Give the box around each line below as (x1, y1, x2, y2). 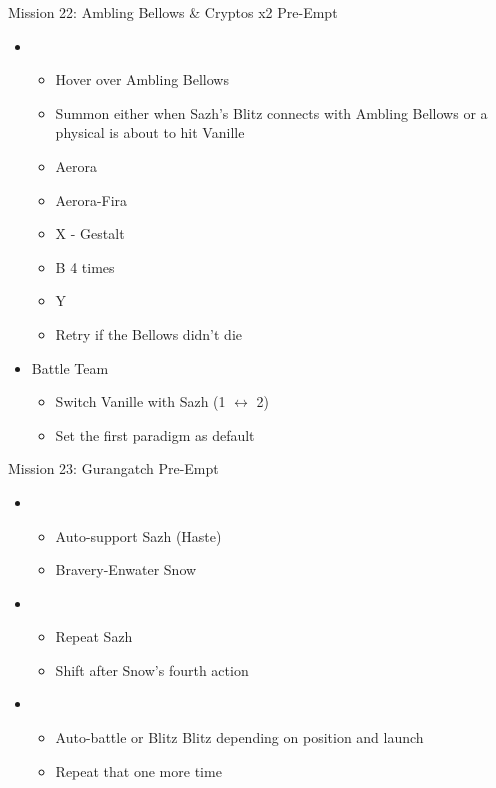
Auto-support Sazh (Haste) (55, 525, 222, 546)
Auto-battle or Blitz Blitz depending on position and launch (55, 727, 424, 748)
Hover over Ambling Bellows (55, 69, 229, 90)
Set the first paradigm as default (55, 424, 255, 445)
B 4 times (55, 256, 115, 277)
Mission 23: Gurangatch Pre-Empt (8, 458, 219, 479)
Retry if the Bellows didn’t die (55, 323, 242, 344)
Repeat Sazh (55, 626, 133, 647)
